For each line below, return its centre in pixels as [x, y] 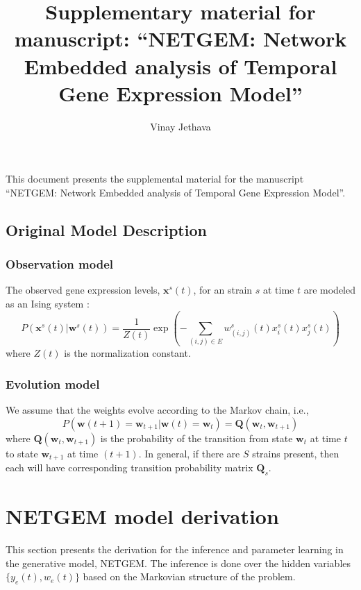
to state [22, 453]
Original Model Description [106, 229]
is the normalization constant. [127, 353]
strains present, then [296, 453]
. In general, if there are [189, 453]
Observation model [59, 264]
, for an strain [223, 290]
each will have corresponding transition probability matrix [129, 467]
